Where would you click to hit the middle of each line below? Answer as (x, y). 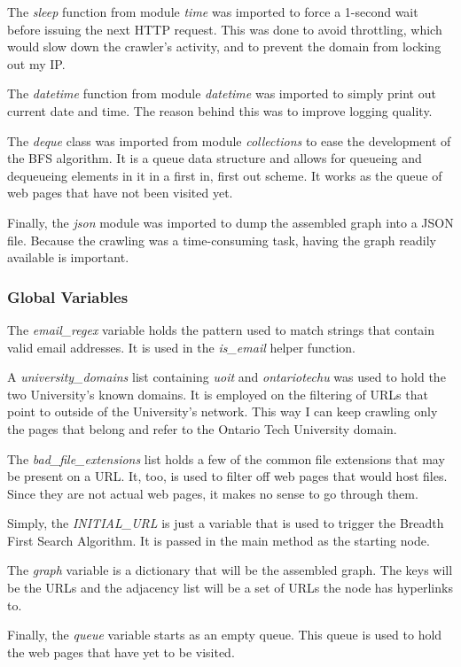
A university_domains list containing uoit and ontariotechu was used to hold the (227, 377)
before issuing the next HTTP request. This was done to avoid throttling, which (225, 29)
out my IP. (36, 63)
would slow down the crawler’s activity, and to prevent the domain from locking (224, 47)
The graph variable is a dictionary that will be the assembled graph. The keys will (230, 570)
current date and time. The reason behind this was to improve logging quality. (220, 110)
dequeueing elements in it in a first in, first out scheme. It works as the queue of (225, 175)
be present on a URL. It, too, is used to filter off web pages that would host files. (227, 476)
